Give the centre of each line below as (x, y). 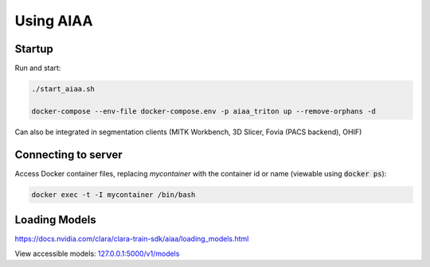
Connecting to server (68, 155)
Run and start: (38, 68)
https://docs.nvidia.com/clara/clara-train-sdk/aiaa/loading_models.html (132, 239)
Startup (34, 49)
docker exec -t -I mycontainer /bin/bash (113, 194)
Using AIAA (54, 21)
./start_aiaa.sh (63, 89)
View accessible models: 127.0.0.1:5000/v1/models (97, 253)
